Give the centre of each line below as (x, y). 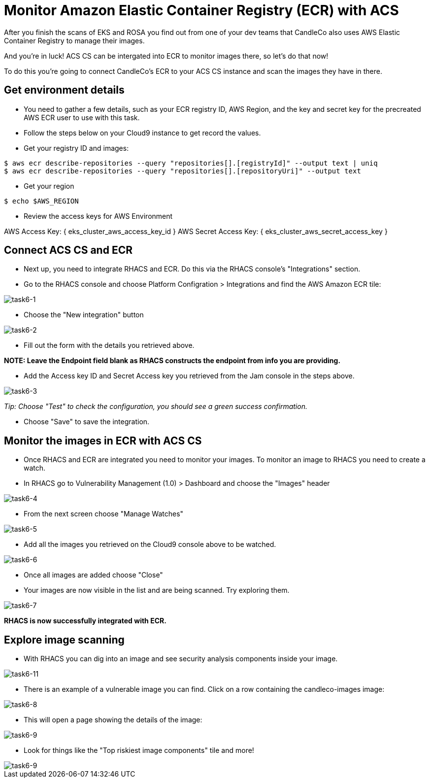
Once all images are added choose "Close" (93, 575)
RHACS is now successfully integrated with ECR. (85, 621)
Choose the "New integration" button (84, 315)
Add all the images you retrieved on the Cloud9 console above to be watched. (150, 544)
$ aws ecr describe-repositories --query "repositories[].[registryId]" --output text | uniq (191, 163)
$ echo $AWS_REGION (41, 201)
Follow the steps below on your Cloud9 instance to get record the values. (142, 133)
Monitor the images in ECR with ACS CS (103, 441)
